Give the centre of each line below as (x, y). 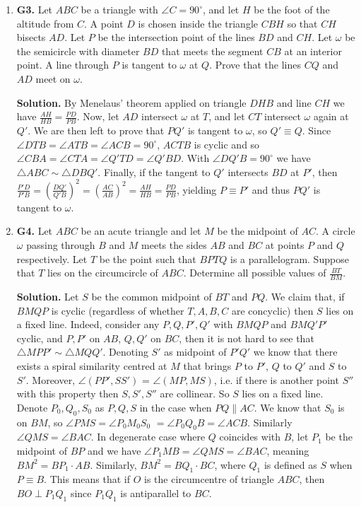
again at (331, 116)
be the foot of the (292, 9)
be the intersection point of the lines (176, 37)
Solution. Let (48, 297)
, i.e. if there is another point (276, 379)
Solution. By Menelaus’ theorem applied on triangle (131, 102)
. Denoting (125, 352)
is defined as (290, 464)
